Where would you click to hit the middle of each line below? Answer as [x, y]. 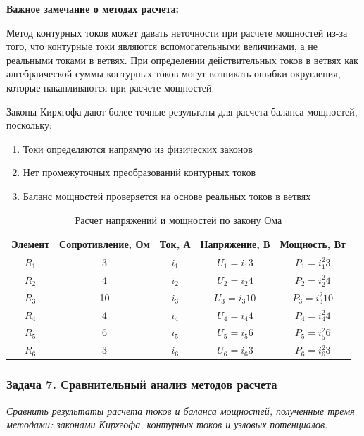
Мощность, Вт [313, 244]
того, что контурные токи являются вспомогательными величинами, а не [162, 46]
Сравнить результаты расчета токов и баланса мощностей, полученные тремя [181, 410]
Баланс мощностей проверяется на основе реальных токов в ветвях [167, 195]
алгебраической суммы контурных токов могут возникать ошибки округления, [174, 74]
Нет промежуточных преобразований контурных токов [139, 172]
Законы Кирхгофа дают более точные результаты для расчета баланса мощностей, [182, 111]
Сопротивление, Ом [105, 244]
